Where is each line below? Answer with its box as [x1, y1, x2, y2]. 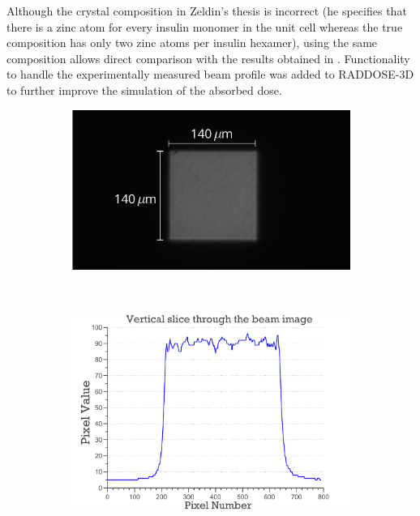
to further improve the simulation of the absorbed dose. [6, 81, 282, 98]
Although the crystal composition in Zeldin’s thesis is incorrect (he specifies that [6, 2, 407, 19]
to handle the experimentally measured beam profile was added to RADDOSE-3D [6, 66, 414, 83]
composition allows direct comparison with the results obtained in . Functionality [6, 49, 410, 66]
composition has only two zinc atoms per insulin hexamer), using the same [6, 34, 378, 51]
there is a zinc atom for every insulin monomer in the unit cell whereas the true [6, 18, 403, 35]
